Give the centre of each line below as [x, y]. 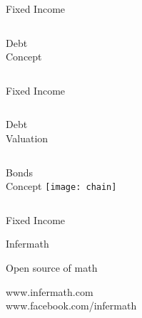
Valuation [27, 138]
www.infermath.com [50, 291]
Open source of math [52, 267]
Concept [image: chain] [61, 186]
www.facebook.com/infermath [71, 306]
